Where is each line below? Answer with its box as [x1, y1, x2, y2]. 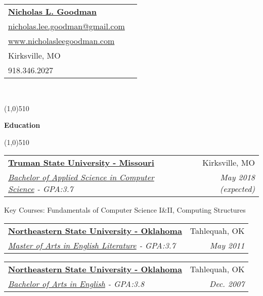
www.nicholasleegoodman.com [8, 35, 115, 46]
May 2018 [220, 171, 255, 183]
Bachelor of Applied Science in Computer [8, 171, 154, 183]
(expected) [220, 183, 255, 195]
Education [4, 120, 40, 130]
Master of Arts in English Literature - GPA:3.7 [8, 239, 176, 251]
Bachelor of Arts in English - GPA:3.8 [8, 277, 145, 289]
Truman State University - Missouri [8, 157, 154, 169]
